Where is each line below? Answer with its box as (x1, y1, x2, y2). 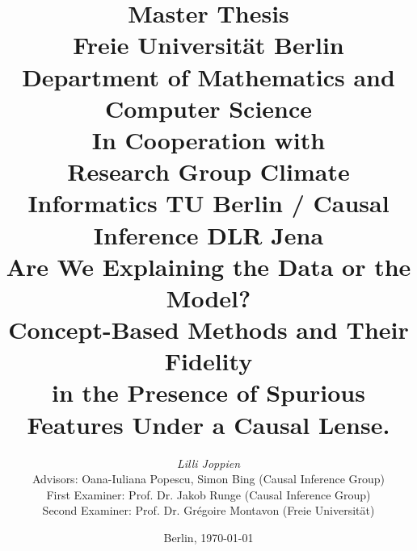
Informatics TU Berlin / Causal (27, 186, 390, 219)
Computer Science (104, 91, 313, 124)
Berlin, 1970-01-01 (163, 528, 254, 545)
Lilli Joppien (176, 454, 241, 471)
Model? (166, 281, 251, 314)
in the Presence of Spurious (52, 376, 365, 409)
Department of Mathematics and (22, 60, 395, 93)
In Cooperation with (91, 123, 326, 156)
